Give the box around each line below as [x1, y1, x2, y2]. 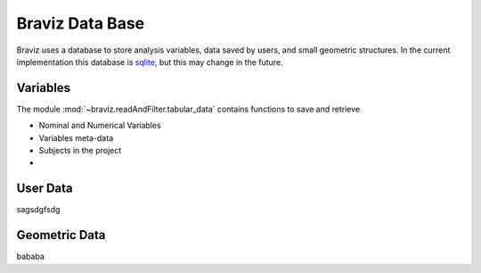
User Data [16, 181, 73, 196]
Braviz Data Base [16, 13, 145, 33]
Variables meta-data [38, 132, 114, 143]
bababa [16, 251, 45, 262]
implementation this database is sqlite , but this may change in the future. [16, 56, 284, 67]
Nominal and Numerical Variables [38, 120, 162, 131]
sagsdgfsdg [16, 204, 61, 215]
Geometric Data [16, 227, 106, 243]
